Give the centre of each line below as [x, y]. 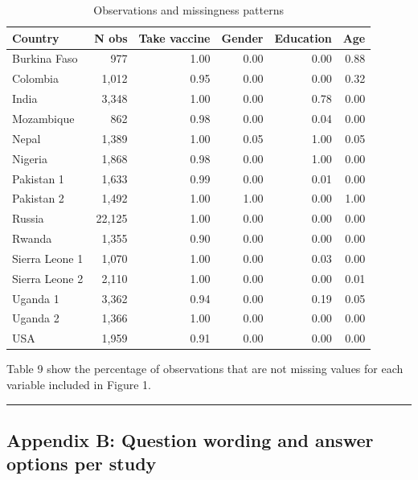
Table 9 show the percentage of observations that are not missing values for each [205, 369]
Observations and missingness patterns [189, 10]
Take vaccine [174, 37]
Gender [242, 37]
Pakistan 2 [38, 198]
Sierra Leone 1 [48, 258]
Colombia [35, 78]
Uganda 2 [36, 318]
